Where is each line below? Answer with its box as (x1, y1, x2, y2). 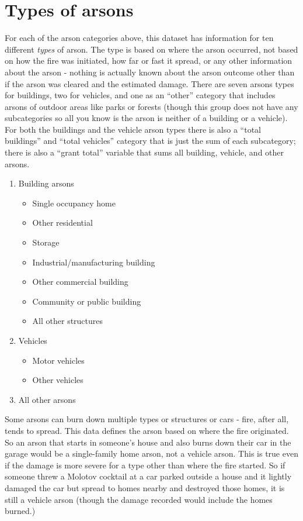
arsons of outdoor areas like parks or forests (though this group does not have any (5, 100, 298, 112)
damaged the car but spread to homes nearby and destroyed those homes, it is (5, 481, 285, 494)
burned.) (5, 505, 36, 517)
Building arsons (18, 177, 74, 189)
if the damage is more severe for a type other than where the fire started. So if (5, 458, 285, 471)
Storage (32, 236, 60, 249)
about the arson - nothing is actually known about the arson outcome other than (5, 65, 295, 78)
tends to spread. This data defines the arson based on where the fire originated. (5, 424, 289, 436)
